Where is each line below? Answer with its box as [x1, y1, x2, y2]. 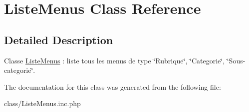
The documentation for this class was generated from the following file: [4, 81, 221, 92]
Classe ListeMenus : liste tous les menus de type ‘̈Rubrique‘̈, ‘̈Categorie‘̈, [4, 55, 225, 65]
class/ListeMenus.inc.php [4, 98, 81, 109]
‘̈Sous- [227, 55, 246, 65]
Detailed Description [4, 32, 113, 47]
